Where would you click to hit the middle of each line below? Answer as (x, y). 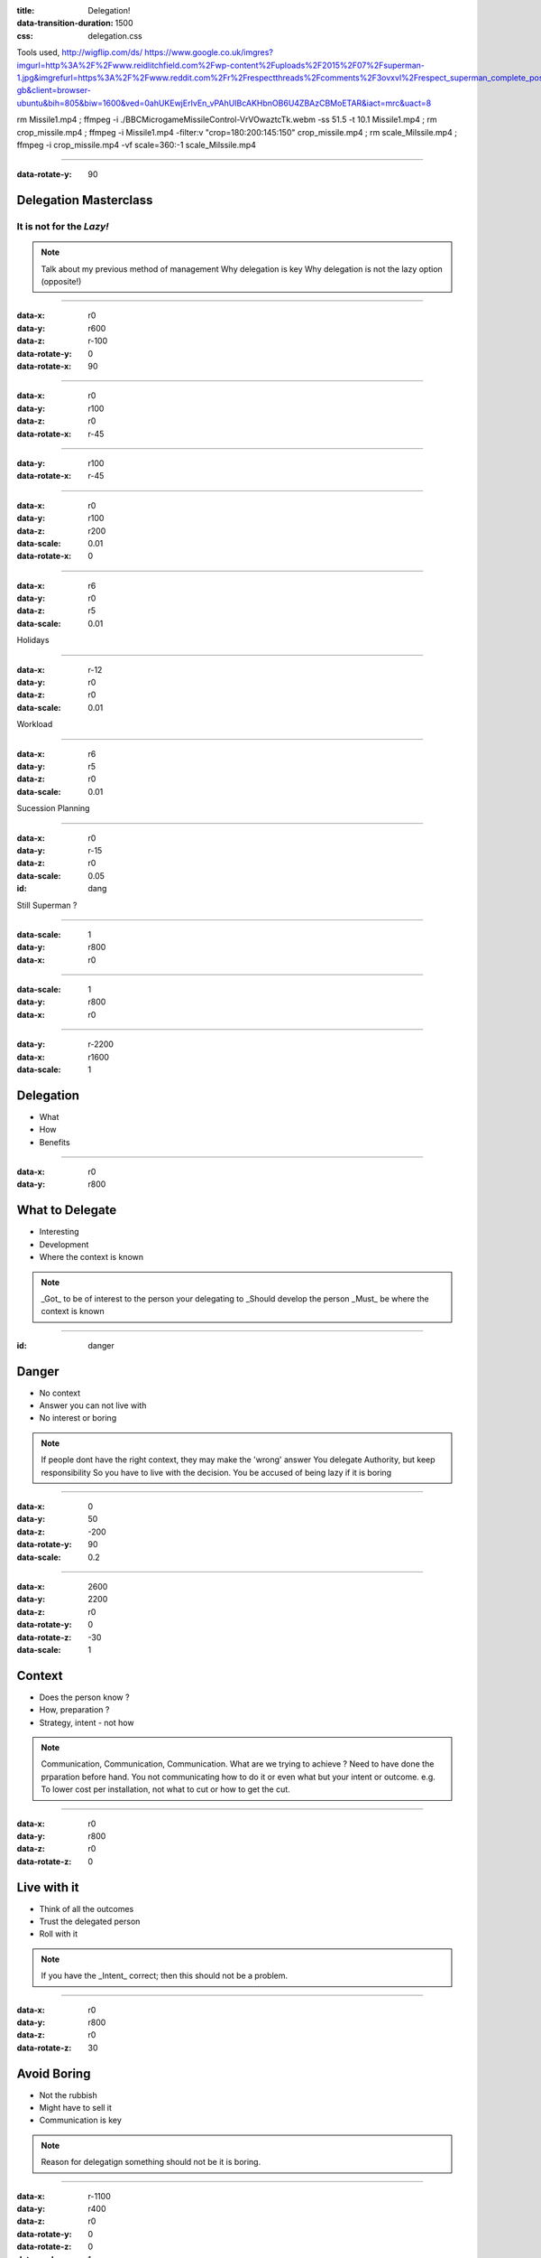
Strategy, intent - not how (87, 1722)
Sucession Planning (53, 808)
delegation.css (115, 35)
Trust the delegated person (90, 1921)
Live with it (48, 1887)
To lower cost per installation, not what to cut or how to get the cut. (165, 1789)
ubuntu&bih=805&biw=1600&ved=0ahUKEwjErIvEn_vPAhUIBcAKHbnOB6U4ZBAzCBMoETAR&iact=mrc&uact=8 (224, 103)
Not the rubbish (69, 2095)
